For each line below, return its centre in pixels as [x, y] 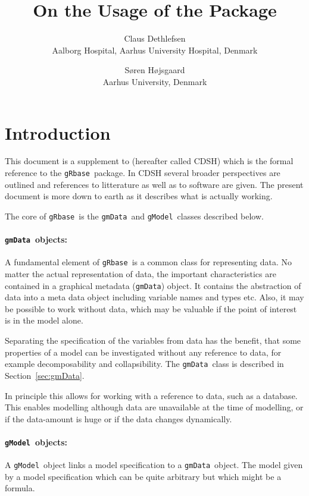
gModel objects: [36, 442]
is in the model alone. [44, 320]
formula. [20, 488]
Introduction [58, 132]
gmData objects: [36, 239]
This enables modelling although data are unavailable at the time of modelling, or [154, 407]
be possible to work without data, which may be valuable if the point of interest [151, 308]
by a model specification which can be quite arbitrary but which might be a [143, 476]
